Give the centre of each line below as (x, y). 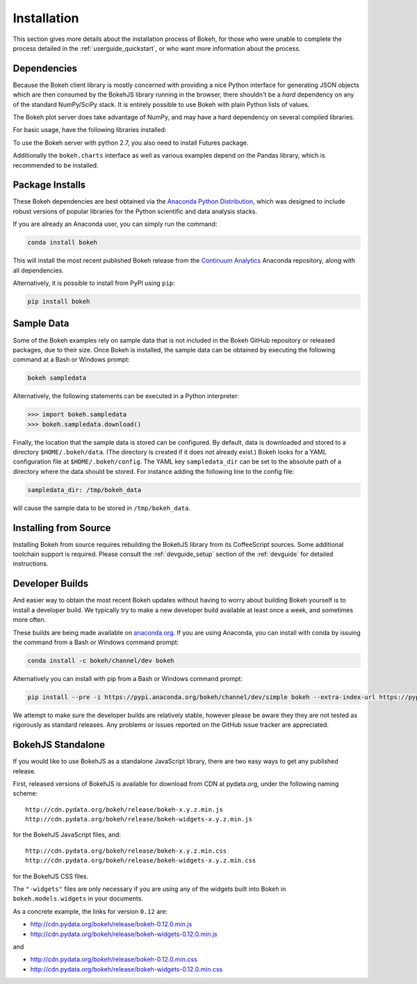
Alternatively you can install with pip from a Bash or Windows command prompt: (128, 678)
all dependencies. (38, 270)
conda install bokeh (62, 243)
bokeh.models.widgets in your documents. (78, 899)
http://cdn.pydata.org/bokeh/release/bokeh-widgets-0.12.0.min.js (124, 934)
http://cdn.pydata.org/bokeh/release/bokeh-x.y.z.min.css (126, 851)
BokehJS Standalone (59, 745)
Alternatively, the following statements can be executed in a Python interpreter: (126, 396)
